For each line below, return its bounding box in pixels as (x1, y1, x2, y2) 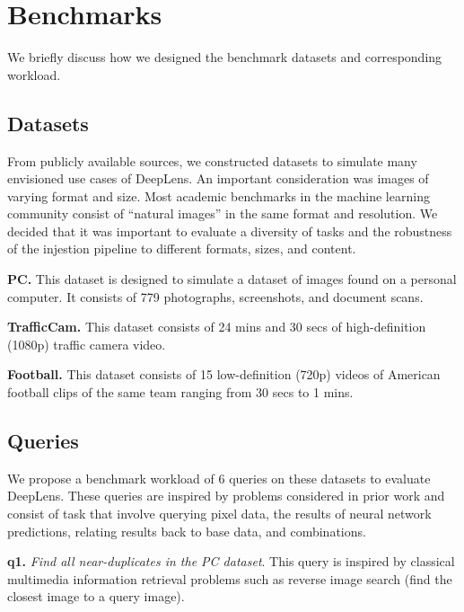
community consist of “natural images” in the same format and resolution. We (7, 204, 438, 223)
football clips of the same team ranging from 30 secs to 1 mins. (7, 383, 354, 402)
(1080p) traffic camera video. (7, 334, 166, 353)
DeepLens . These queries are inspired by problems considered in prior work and (7, 486, 445, 505)
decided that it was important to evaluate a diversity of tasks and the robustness (7, 221, 452, 240)
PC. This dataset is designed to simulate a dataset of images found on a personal (7, 270, 457, 288)
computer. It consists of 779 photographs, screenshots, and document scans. (7, 287, 424, 306)
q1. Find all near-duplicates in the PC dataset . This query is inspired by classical (7, 552, 455, 571)
